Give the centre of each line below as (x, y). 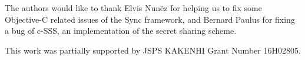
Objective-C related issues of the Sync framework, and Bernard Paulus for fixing (150, 19)
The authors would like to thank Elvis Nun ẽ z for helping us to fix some (133, 8)
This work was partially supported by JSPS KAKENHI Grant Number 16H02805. (153, 50)
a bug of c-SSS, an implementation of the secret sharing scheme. (121, 31)
